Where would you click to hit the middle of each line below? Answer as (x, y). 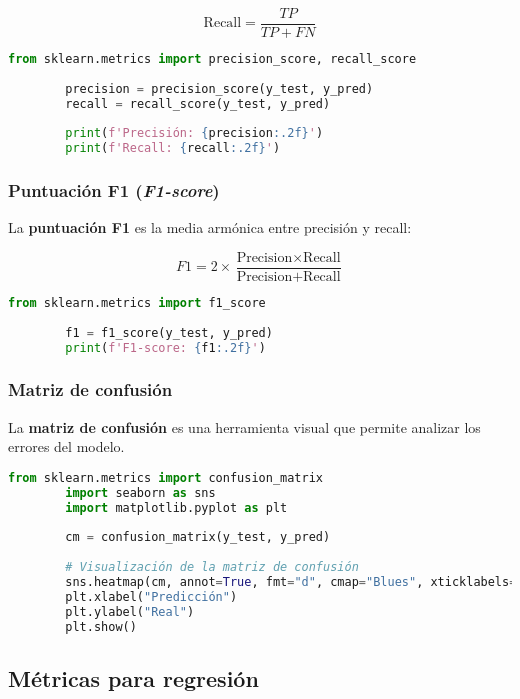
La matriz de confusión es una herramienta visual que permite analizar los (244, 426)
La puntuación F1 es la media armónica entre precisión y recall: (210, 227)
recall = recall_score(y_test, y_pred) (198, 103)
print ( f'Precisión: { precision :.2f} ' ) (194, 133)
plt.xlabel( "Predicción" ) (151, 596)
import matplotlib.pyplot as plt (176, 507)
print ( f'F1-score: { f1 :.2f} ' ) (165, 347)
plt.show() (101, 626)
